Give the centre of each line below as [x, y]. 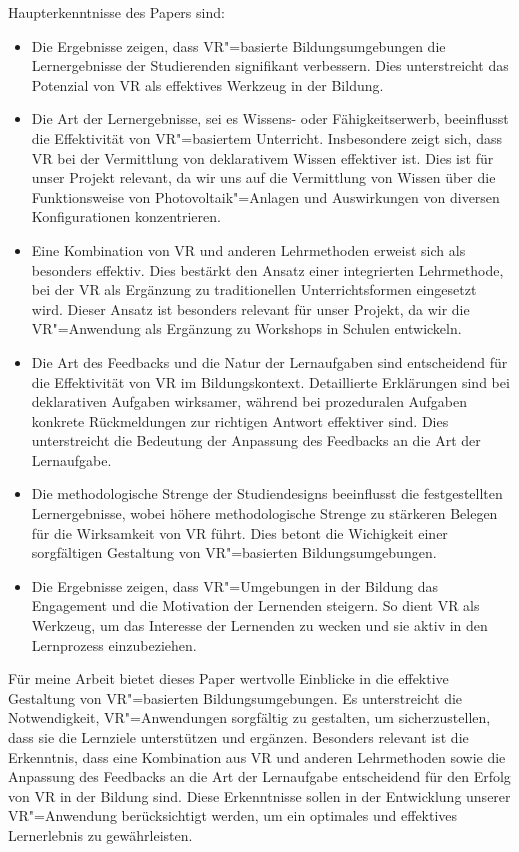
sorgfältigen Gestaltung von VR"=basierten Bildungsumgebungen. [234, 552]
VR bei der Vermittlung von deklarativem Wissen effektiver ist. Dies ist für [262, 157]
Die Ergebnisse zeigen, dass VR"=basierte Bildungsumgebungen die [238, 45]
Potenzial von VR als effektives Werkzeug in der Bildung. [207, 84]
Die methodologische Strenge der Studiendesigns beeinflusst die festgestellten [267, 493]
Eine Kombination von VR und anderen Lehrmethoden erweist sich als [248, 249]
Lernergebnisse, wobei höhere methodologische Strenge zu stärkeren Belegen [264, 513]
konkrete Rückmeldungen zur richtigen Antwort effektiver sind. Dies [240, 420]
